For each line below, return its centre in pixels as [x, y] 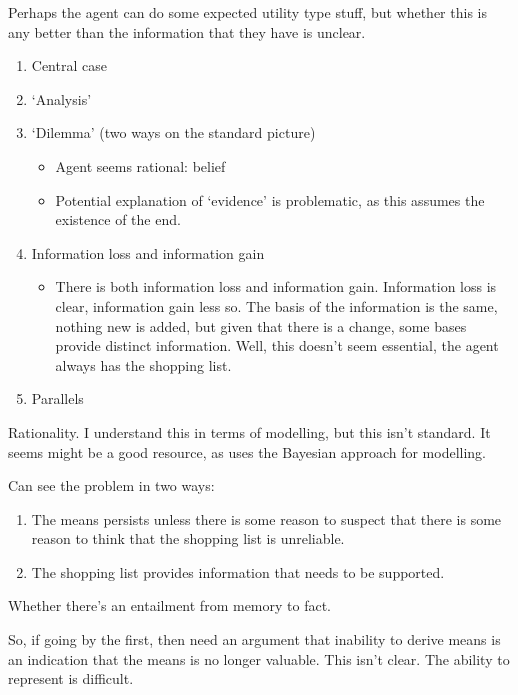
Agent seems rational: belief [140, 165]
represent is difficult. [71, 678]
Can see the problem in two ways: [111, 485]
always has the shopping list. [143, 364]
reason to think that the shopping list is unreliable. [188, 538]
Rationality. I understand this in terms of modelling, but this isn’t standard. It [249, 431]
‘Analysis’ [61, 98]
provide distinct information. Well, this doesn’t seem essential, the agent [277, 345]
